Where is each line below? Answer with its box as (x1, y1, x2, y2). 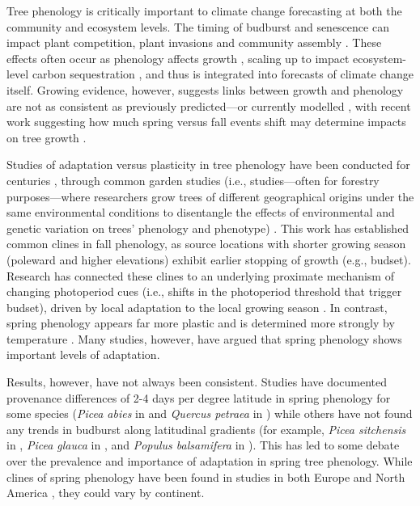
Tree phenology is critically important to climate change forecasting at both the (6, 2, 402, 19)
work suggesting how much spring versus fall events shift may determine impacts (6, 113, 406, 130)
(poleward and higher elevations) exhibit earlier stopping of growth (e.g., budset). (6, 251, 411, 268)
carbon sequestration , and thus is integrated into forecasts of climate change (32, 65, 414, 82)
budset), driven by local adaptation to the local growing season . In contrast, (6, 298, 388, 315)
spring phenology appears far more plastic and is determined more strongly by (6, 314, 395, 331)
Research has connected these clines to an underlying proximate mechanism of (6, 267, 394, 284)
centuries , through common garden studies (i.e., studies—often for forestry (6, 171, 380, 188)
